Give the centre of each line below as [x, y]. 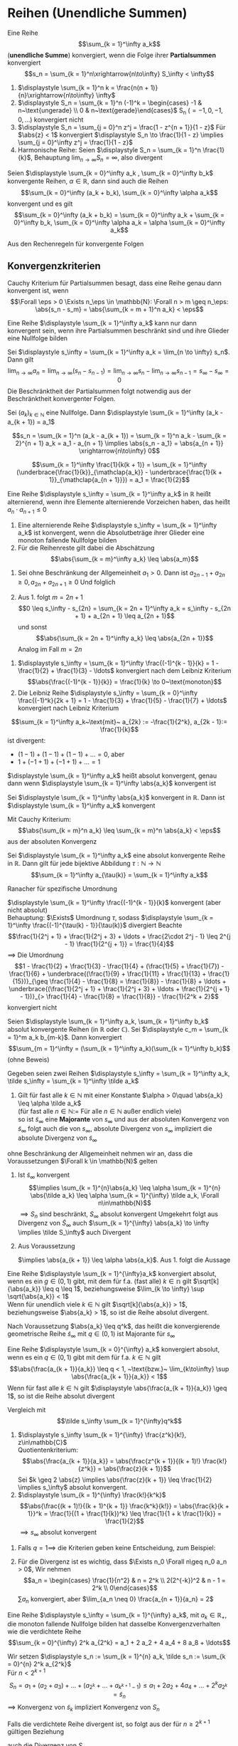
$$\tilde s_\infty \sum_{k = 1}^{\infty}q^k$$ [119, 1421]
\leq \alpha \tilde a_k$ [49, 1103]
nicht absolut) [28, 910]
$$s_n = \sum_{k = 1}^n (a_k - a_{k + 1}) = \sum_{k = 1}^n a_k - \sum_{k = [119, 435]
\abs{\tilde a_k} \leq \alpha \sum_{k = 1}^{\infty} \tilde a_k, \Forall [125, 1195]
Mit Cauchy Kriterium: [39, 820]
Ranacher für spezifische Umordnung [62, 889]
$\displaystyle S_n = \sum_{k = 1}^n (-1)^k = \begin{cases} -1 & [110, 103]
